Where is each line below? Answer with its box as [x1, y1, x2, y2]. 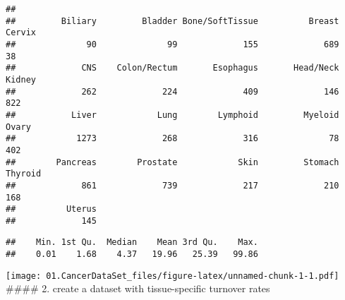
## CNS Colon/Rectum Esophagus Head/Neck [6, 63, 339, 73]
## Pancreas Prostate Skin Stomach [6, 157, 339, 167]
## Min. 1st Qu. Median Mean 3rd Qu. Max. [6, 237, 258, 248]
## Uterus [6, 204, 97, 215]
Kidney [6, 74, 36, 85]
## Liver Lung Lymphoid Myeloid [6, 109, 339, 120]
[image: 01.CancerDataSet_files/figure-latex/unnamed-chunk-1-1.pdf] [6, 270, 339, 281]
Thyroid [6, 169, 42, 179]
